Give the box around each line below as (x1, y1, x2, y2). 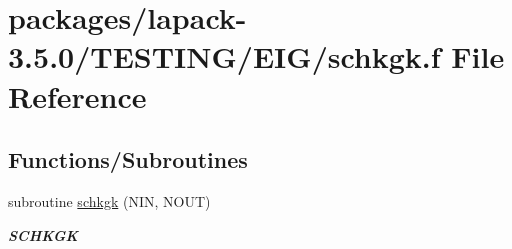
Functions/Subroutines (8, 144, 248, 175)
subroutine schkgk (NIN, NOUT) (8, 190, 211, 211)
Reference (8, 75, 147, 116)
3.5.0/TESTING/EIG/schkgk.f (8, 36, 441, 77)
